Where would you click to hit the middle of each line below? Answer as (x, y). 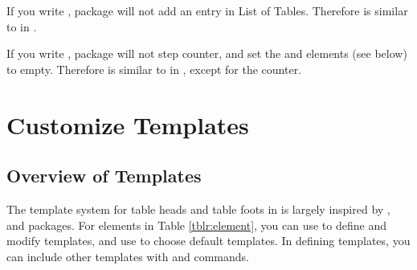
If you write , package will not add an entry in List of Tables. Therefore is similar (207, 10)
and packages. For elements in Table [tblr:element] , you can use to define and (196, 225)
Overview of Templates (104, 176)
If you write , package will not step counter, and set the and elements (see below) (207, 53)
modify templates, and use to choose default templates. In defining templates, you (208, 241)
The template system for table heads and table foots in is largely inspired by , (198, 209)
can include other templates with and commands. (128, 256)
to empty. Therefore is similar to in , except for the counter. (154, 69)
